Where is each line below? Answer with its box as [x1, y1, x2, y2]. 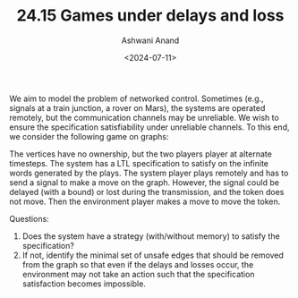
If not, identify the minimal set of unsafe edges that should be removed [21, 250, 285, 260]
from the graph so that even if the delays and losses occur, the [21, 259, 254, 269]
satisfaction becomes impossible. [21, 278, 146, 289]
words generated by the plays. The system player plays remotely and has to [9, 167, 289, 178]
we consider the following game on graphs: [9, 131, 169, 141]
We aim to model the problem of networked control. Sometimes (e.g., [9, 93, 264, 104]
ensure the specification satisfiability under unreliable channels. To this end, [9, 122, 290, 132]
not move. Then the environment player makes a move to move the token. [9, 196, 281, 207]
